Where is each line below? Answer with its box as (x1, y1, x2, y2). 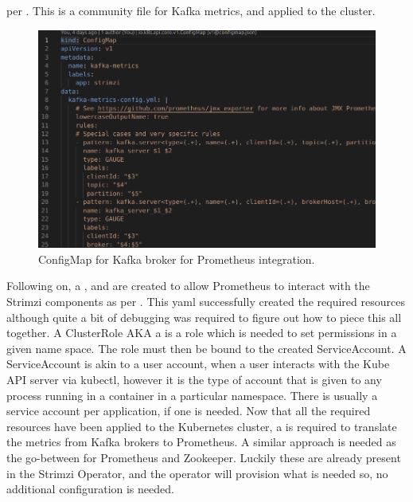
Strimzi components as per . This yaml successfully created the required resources (6, 293, 405, 309)
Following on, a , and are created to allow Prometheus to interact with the (6, 277, 370, 294)
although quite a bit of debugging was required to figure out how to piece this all (6, 308, 402, 325)
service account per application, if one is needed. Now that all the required (6, 402, 371, 419)
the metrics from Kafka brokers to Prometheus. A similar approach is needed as (6, 433, 396, 450)
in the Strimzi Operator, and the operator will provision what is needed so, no (6, 465, 388, 481)
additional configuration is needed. (6, 480, 174, 497)
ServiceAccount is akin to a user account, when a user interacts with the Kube (6, 355, 390, 372)
